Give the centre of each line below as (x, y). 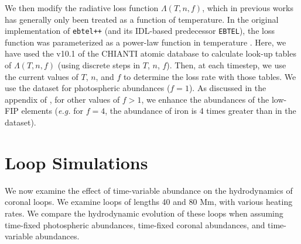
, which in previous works (248, 8)
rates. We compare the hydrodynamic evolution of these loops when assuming (144, 213)
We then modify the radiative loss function (82, 8)
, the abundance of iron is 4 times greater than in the (201, 111)
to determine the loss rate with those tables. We (210, 76)
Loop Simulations (76, 162)
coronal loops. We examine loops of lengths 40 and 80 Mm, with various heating (149, 202)
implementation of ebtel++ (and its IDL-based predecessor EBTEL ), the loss (140, 31)
